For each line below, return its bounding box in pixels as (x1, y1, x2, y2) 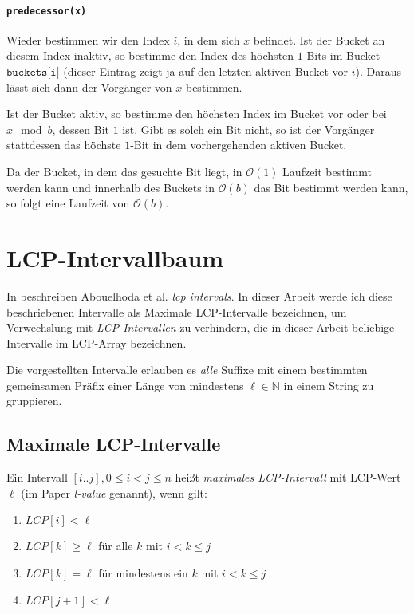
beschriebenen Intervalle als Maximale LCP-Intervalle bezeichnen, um (6, 303, 347, 320)
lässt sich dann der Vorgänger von (6, 78, 172, 95)
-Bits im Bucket (302, 47, 380, 64)
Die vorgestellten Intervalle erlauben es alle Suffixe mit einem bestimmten (6, 361, 368, 378)
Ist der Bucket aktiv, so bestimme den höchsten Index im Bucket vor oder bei (6, 105, 387, 122)
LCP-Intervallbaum (6, 241, 224, 274)
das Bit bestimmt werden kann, (254, 179, 408, 195)
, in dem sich (177, 31, 240, 48)
